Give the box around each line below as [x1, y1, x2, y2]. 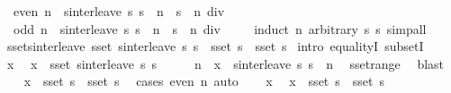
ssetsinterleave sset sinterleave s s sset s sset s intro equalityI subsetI [6, 37, 424, 55]
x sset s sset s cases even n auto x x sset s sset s [23, 72, 385, 90]
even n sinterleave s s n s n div [13, 2, 225, 20]
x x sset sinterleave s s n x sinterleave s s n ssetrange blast [6, 54, 445, 72]
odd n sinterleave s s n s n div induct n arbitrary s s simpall [13, 19, 427, 38]
